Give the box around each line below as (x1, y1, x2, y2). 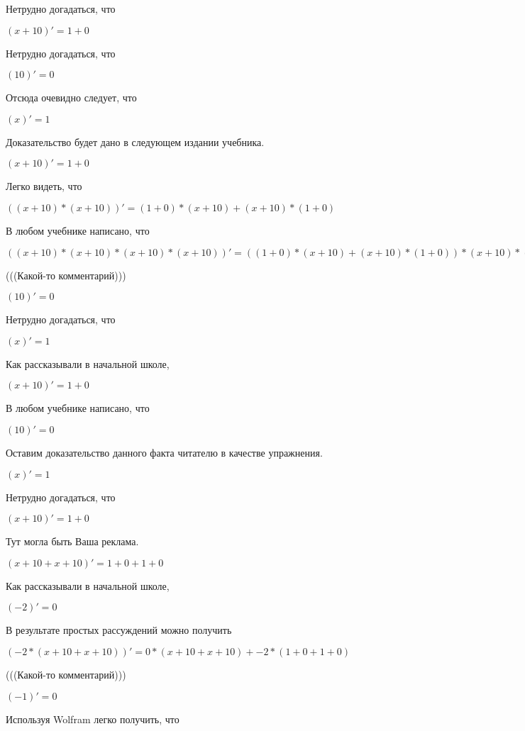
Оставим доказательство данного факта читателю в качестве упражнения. (6, 445, 323, 459)
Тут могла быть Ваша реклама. (6, 534, 139, 549)
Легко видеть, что (6, 179, 82, 194)
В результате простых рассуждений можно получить (6, 623, 232, 637)
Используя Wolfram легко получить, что (6, 711, 179, 726)
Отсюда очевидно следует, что (6, 90, 137, 105)
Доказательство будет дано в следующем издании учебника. (6, 134, 265, 149)
